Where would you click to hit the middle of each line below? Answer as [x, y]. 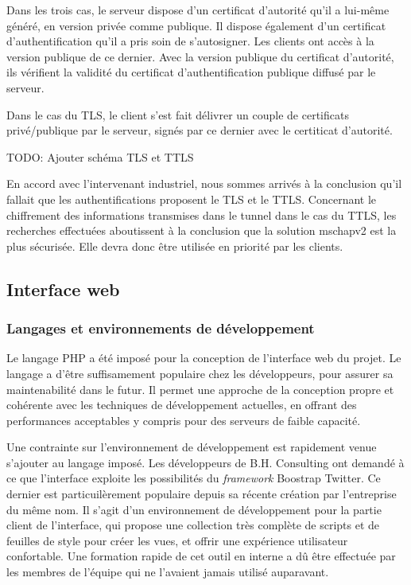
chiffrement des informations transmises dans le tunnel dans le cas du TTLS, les [202, 214]
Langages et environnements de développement [161, 328]
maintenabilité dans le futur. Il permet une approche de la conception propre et [200, 389]
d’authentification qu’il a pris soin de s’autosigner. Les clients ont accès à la [190, 41]
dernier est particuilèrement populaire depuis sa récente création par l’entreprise [202, 494]
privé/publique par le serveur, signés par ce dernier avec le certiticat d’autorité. [200, 130]
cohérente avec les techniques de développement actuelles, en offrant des [182, 405]
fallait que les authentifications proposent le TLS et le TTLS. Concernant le [192, 199]
